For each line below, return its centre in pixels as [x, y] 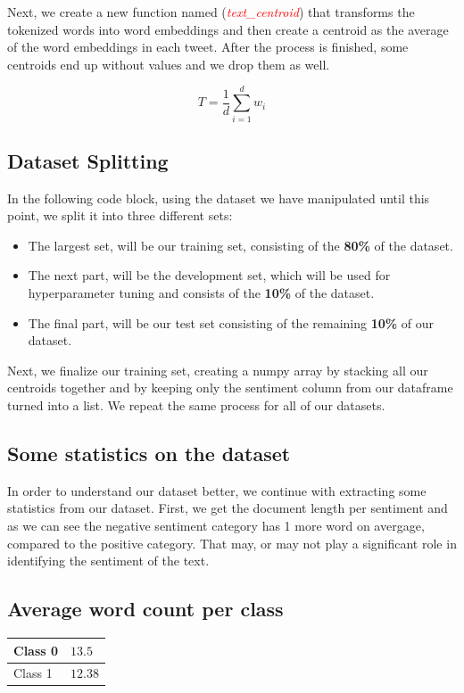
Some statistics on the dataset [149, 454]
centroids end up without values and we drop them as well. [169, 64]
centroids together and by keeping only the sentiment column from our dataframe [230, 388]
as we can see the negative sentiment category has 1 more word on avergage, [216, 526]
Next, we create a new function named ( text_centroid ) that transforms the [211, 12]
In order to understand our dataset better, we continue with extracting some [217, 490]
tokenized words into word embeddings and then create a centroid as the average [228, 29]
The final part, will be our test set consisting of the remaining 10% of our [231, 322]
